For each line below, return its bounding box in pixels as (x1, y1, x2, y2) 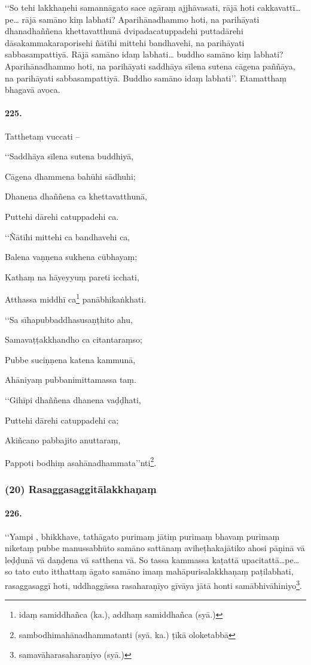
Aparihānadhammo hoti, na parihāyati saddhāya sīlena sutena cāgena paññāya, (5, 59, 295, 72)
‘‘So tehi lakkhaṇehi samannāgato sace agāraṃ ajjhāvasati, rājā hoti (5, 1, 255, 13)
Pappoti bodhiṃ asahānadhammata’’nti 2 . (5, 454, 157, 468)
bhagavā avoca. (5, 83, 60, 96)
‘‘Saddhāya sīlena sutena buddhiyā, (5, 150, 134, 162)
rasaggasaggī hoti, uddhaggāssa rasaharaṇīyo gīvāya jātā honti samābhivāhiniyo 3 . (5, 577, 302, 591)
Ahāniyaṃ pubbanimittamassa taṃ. (5, 373, 136, 386)
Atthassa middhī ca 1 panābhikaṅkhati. (5, 291, 147, 305)
